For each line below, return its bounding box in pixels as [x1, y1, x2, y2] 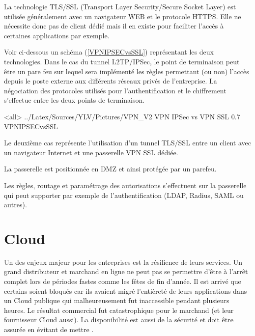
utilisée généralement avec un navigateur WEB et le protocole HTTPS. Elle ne [4, 11, 241, 21]
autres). [4, 199, 27, 210]
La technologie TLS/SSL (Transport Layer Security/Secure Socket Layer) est [4, 1, 236, 11]
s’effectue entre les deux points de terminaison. [4, 95, 145, 105]
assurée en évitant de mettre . [4, 324, 94, 334]
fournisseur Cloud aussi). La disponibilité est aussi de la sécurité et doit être [4, 314, 233, 325]
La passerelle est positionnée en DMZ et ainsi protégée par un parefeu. [4, 164, 217, 174]
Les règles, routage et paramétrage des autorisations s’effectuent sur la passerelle [4, 180, 247, 190]
